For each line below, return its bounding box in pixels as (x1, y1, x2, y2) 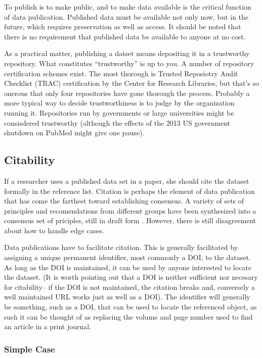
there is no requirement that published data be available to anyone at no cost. (4, 31, 246, 41)
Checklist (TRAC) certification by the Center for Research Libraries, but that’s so (4, 78, 259, 88)
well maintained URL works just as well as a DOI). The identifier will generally (4, 291, 250, 302)
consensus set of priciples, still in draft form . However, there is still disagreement (4, 215, 256, 226)
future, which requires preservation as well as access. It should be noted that (4, 21, 241, 32)
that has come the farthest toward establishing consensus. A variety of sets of (4, 195, 244, 206)
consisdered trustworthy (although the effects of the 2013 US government (4, 117, 231, 128)
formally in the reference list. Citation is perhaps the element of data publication (4, 185, 255, 196)
